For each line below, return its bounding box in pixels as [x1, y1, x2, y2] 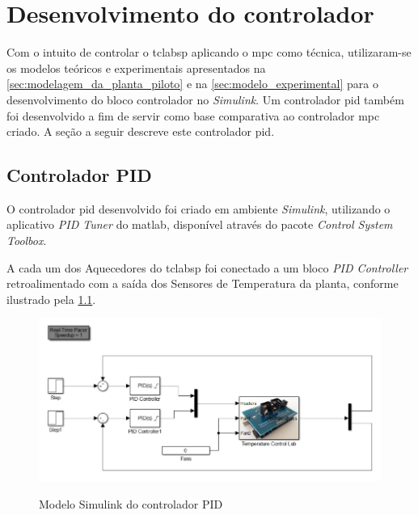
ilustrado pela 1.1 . [6, 290, 96, 307]
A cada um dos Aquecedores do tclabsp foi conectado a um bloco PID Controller [6, 259, 408, 276]
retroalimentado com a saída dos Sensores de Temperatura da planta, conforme [6, 275, 399, 292]
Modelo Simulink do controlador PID [39, 495, 223, 512]
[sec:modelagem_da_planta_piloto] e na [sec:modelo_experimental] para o [6, 75, 378, 92]
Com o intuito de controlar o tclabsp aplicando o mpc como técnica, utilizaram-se [6, 44, 412, 61]
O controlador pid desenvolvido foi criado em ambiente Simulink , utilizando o [6, 200, 391, 217]
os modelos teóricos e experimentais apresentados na [6, 59, 266, 76]
